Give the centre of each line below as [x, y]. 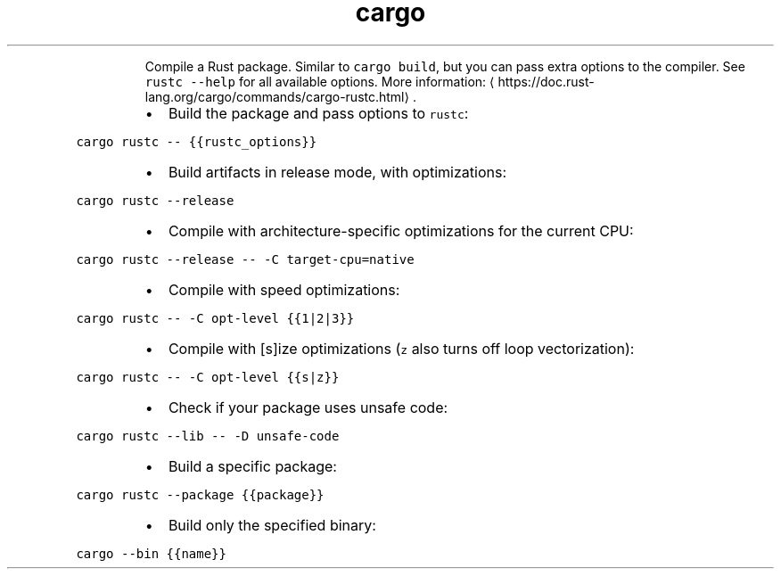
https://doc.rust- [546, 81]
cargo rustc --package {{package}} [200, 494]
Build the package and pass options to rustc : [318, 113]
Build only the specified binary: [272, 525]
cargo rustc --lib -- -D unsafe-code [208, 436]
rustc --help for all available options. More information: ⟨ [320, 81]
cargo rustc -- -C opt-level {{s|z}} [208, 377]
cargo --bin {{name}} [151, 553]
